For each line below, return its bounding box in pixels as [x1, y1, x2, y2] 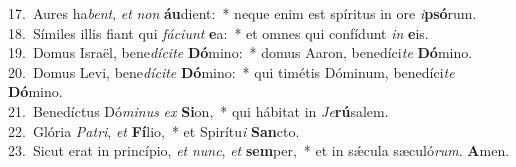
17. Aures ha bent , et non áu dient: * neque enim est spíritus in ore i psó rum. [8, 3, 477, 23]
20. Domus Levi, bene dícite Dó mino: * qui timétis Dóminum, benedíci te [8, 61, 455, 82]
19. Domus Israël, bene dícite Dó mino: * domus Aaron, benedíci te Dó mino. [8, 42, 473, 63]
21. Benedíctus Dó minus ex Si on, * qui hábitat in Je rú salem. [8, 100, 389, 121]
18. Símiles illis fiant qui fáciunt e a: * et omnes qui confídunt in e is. [8, 22, 429, 43]
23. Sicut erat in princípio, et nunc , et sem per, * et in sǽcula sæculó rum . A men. [8, 140, 510, 161]
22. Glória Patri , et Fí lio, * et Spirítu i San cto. [8, 120, 300, 141]
